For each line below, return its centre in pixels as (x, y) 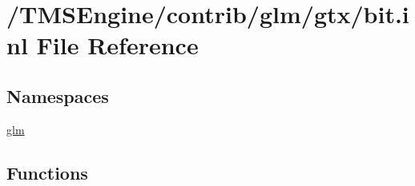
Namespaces (58, 95)
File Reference (117, 45)
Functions (47, 172)
